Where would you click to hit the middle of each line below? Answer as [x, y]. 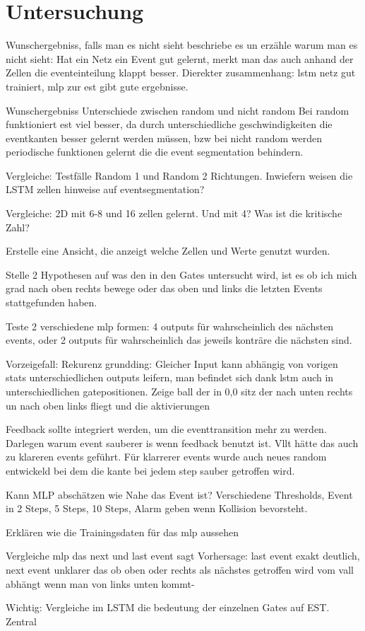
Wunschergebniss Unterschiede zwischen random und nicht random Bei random [178, 110]
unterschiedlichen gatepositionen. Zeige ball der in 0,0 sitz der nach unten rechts [179, 391]
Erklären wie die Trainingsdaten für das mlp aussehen [122, 532]
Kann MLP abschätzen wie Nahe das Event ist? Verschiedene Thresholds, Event [179, 494]
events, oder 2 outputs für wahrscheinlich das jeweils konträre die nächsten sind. [179, 340]
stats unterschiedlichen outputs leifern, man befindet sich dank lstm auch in [170, 377]
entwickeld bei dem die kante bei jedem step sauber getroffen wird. [150, 470]
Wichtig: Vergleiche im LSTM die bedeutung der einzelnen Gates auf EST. [168, 607]
